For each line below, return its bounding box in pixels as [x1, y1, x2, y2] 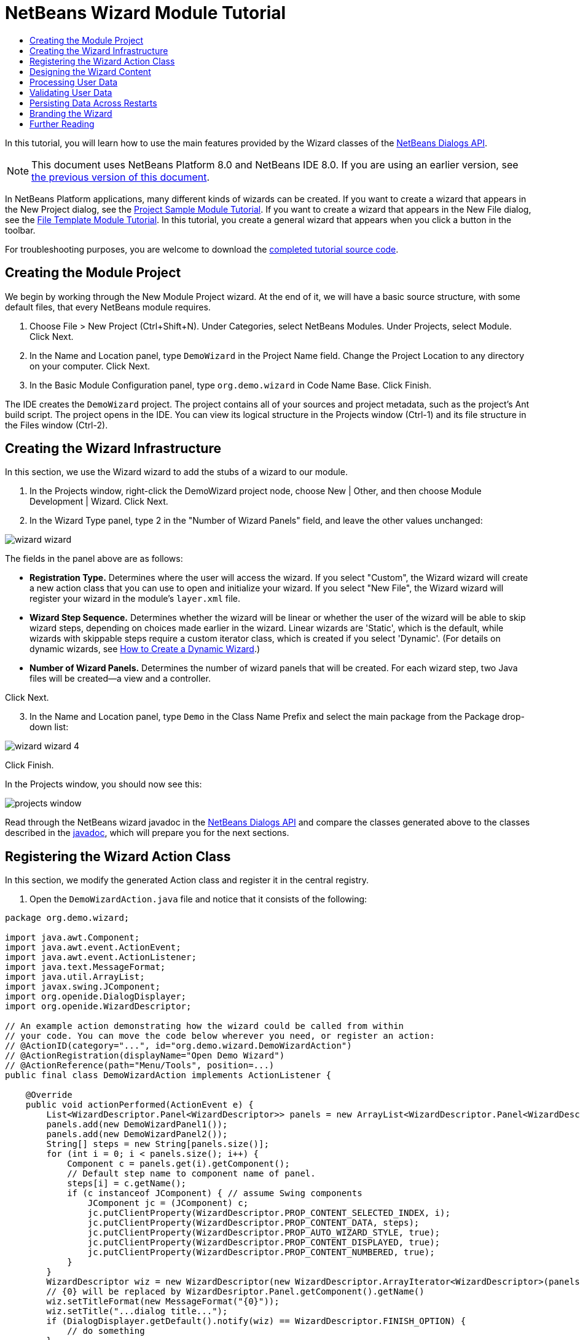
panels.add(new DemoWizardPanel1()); [46, 1119, 228, 1130]
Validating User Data [29, 87, 112, 98]
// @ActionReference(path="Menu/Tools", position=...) [5, 1060, 275, 1071]
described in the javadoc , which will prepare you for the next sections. [5, 827, 289, 838]
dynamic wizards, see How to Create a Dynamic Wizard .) [29, 644, 261, 655]
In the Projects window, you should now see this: [5, 779, 202, 790]
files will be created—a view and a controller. [29, 673, 211, 684]
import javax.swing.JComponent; [5, 982, 160, 992]
